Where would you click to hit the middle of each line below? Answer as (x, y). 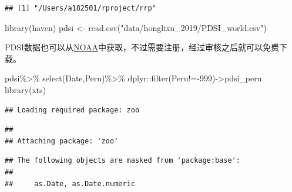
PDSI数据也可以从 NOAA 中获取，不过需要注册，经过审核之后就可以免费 (142, 47)
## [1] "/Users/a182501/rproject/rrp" (80, 8)
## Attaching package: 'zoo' (62, 141)
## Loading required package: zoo (72, 110)
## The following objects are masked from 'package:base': (122, 161)
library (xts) (26, 89)
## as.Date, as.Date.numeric (70, 184)
